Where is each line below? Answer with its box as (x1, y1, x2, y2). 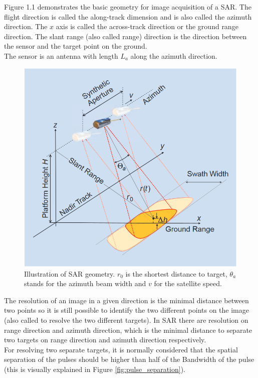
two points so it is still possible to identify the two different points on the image (4, 305, 249, 315)
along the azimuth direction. (130, 50, 217, 61)
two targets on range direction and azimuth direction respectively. (4, 334, 206, 345)
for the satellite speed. (154, 278, 222, 289)
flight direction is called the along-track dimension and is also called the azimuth (4, 11, 252, 22)
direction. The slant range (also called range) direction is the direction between (4, 31, 247, 41)
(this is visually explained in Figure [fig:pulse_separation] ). (4, 364, 186, 374)
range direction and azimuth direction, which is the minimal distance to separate (4, 324, 252, 335)
